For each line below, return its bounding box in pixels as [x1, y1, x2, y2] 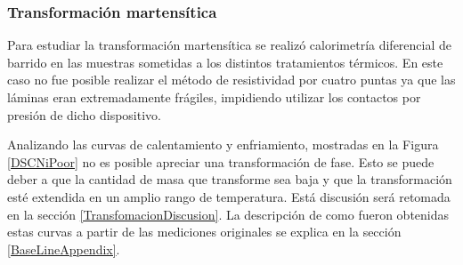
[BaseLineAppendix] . [7, 239, 120, 258]
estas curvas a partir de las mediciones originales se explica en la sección [7, 222, 402, 241]
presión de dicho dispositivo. [7, 105, 161, 124]
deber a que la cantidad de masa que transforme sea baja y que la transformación [7, 170, 452, 189]
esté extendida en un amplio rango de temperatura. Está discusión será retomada [7, 187, 451, 205]
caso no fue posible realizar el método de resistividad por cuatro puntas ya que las [7, 70, 456, 89]
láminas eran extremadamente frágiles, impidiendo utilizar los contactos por [7, 88, 421, 106]
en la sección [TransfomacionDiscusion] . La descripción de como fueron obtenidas [7, 205, 450, 223]
